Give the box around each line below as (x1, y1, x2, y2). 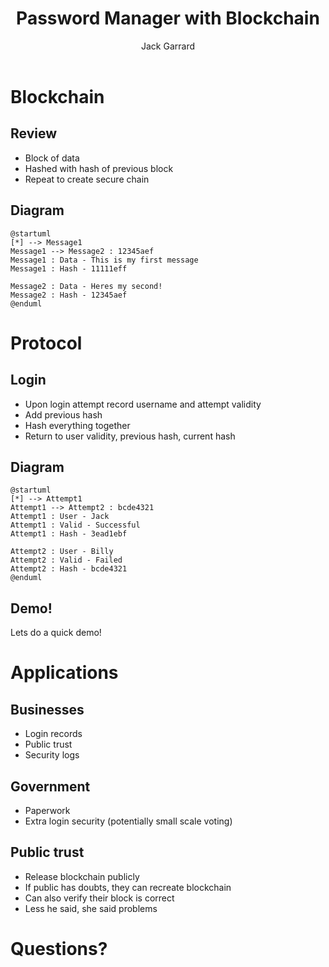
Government (10, 778, 91, 795)
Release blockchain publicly (24, 870, 140, 882)
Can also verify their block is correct (24, 892, 175, 904)
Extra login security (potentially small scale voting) (24, 815, 233, 827)
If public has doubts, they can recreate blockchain (24, 881, 232, 893)
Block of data (24, 152, 80, 164)
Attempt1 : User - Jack (10, 512, 110, 522)
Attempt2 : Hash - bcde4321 (10, 564, 128, 574)
